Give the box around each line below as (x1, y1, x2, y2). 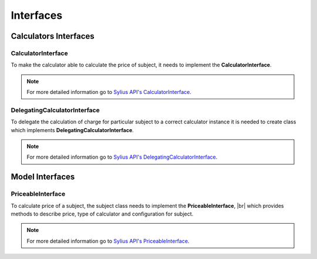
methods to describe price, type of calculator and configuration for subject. (11, 210, 194, 217)
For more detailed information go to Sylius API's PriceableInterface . (26, 237, 190, 244)
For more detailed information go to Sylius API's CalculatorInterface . (26, 89, 192, 96)
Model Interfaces (11, 172, 75, 182)
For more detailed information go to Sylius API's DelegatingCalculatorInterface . (26, 153, 218, 161)
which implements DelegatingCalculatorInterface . (11, 126, 134, 133)
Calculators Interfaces (11, 31, 95, 41)
